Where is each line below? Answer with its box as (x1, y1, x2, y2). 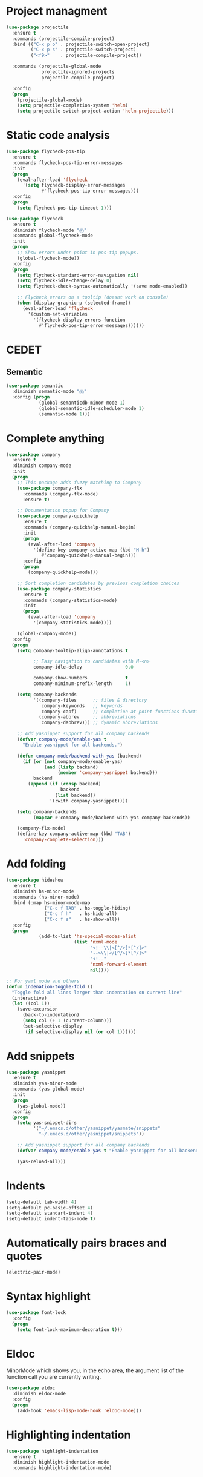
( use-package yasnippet (6, 1069, 66, 1076)
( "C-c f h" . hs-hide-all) (44, 911, 118, 917)
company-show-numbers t (33, 675, 129, 681)
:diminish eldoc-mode (11, 1391, 66, 1397)
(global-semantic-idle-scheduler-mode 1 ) (38, 405, 145, 411)
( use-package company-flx (17, 485, 83, 491)
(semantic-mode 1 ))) (38, 411, 91, 417)
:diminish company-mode (11, 463, 71, 469)
